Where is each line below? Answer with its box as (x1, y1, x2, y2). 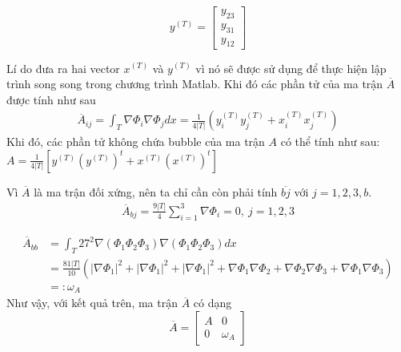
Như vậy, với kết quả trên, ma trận (6, 294, 178, 311)
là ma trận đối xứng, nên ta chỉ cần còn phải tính (34, 183, 278, 200)
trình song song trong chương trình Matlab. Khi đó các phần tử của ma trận (6, 75, 383, 92)
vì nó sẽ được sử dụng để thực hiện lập (195, 59, 387, 76)
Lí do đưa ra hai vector (6, 59, 120, 76)
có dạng (193, 294, 232, 311)
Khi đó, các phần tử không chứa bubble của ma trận (6, 133, 265, 150)
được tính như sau (6, 91, 96, 107)
